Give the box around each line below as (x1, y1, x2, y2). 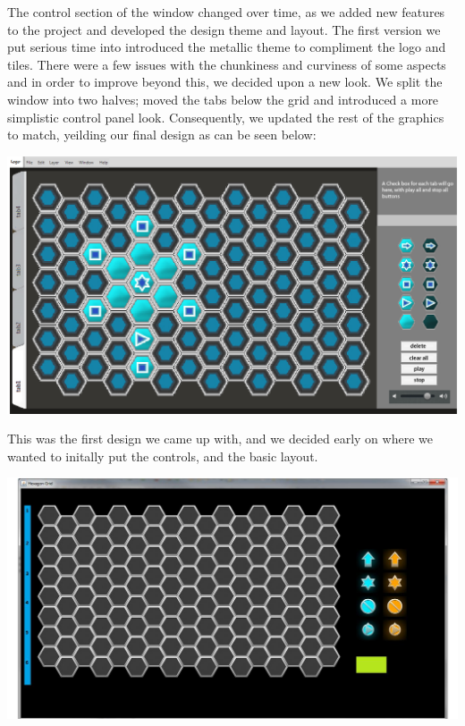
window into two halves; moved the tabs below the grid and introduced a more (7, 89, 439, 108)
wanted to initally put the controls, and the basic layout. (7, 446, 318, 465)
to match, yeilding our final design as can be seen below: (7, 125, 317, 144)
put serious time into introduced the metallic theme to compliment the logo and (7, 38, 446, 56)
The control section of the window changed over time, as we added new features (7, 3, 445, 21)
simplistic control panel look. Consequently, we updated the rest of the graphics (7, 107, 444, 126)
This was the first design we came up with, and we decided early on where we (7, 429, 433, 448)
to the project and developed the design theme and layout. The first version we (7, 20, 441, 38)
